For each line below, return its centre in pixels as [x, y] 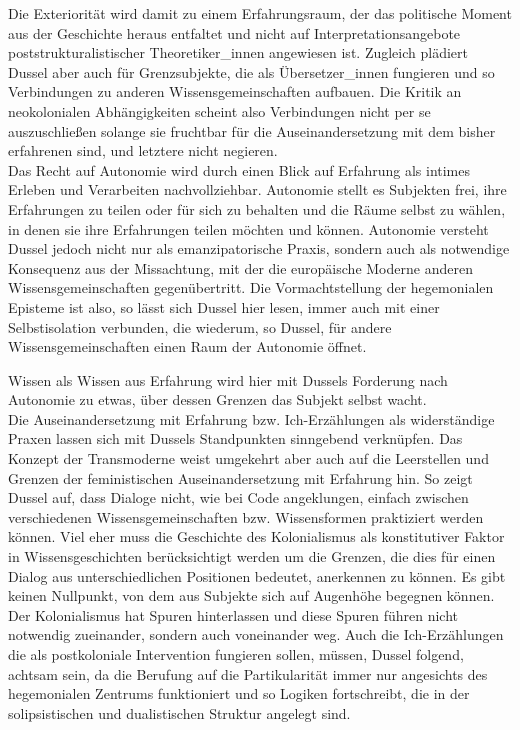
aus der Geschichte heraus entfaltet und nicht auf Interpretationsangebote [234, 32]
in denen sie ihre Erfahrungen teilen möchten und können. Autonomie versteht [248, 228]
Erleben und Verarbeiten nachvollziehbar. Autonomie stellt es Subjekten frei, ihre [257, 189]
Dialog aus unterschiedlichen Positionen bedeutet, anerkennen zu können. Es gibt [257, 575]
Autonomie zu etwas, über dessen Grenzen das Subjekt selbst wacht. [217, 399]
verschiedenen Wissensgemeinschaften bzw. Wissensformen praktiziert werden [246, 516]
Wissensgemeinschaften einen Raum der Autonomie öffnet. [187, 346]
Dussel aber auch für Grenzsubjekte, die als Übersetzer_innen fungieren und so [251, 71]
